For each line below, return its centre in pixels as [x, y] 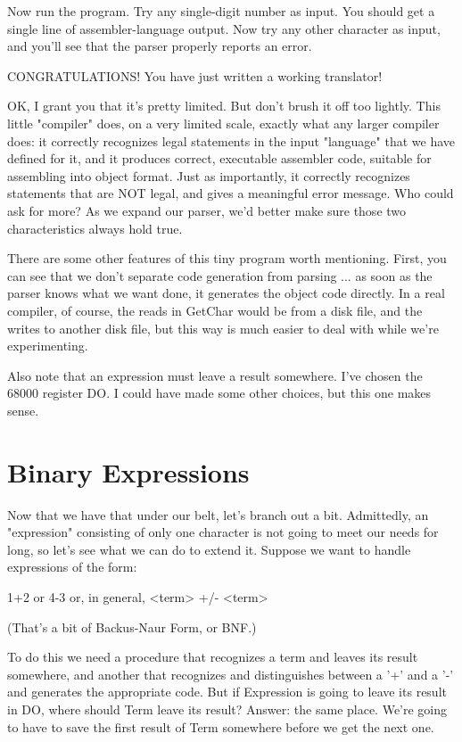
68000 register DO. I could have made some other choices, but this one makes [219, 393]
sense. [23, 410]
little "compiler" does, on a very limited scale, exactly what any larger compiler [223, 123]
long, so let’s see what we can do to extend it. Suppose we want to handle [209, 549]
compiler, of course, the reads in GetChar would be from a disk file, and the [215, 310]
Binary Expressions [128, 471]
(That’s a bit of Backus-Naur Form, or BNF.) [132, 627]
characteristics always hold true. [95, 228]
